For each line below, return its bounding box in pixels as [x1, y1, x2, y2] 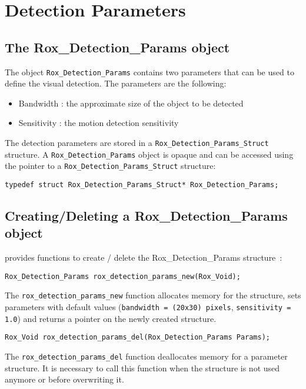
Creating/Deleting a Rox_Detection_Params [5, 207, 288, 225]
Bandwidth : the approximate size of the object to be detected [18, 97, 244, 109]
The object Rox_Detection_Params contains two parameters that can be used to [5, 65, 294, 78]
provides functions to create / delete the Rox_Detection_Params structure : [5, 251, 282, 264]
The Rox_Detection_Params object [5, 38, 230, 56]
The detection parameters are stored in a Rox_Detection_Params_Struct [5, 137, 269, 149]
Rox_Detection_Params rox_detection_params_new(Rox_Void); [5, 272, 241, 281]
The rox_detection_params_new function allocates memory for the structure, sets [5, 289, 301, 301]
